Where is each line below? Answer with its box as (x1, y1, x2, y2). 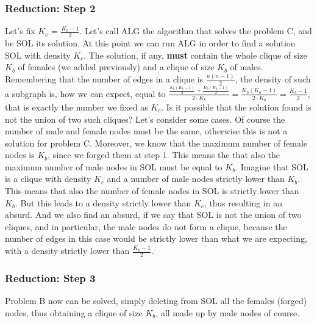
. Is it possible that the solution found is (161, 100, 312, 113)
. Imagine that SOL (235, 160, 308, 173)
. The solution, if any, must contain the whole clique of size (84, 48, 307, 61)
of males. (230, 60, 263, 73)
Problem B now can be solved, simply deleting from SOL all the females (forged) (5, 294, 307, 307)
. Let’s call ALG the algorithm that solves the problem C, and (79, 24, 312, 37)
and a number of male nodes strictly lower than (107, 172, 285, 185)
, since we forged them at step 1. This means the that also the (48, 148, 280, 161)
